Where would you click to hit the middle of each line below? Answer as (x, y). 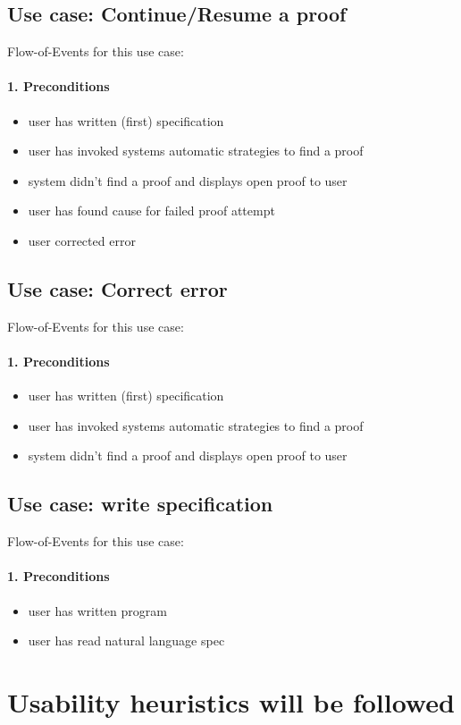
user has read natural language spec (126, 641)
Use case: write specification (140, 504)
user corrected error (82, 240)
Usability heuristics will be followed (231, 701)
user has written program (97, 610)
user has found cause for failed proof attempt (151, 211)
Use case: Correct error (117, 288)
